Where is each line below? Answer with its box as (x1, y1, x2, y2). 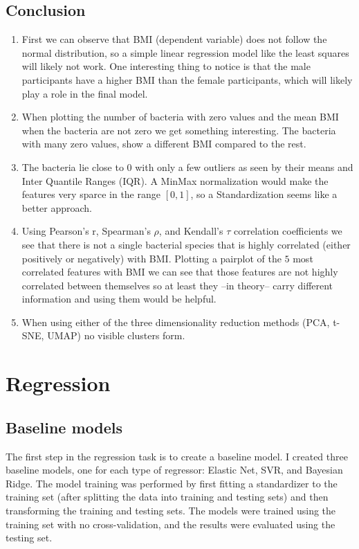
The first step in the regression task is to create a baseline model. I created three (6, 449, 348, 463)
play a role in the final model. (21, 86, 148, 100)
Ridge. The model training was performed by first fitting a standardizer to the (6, 476, 338, 490)
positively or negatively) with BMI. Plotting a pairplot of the (21, 251, 282, 265)
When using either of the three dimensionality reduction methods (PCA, (21, 314, 330, 329)
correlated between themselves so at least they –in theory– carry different (21, 278, 333, 292)
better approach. (21, 200, 93, 215)
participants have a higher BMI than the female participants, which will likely (21, 72, 353, 87)
